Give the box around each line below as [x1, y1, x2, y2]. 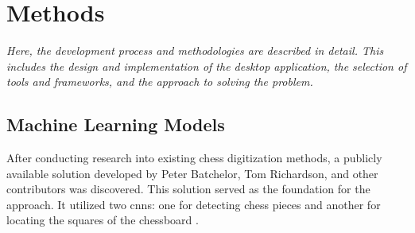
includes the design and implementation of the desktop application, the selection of [6, 57, 407, 74]
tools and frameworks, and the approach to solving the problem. [6, 73, 313, 90]
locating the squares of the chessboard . [6, 212, 199, 228]
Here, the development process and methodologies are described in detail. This [6, 42, 384, 59]
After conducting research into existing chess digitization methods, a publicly [6, 150, 382, 166]
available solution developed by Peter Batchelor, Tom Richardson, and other [6, 165, 378, 181]
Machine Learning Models [6, 112, 225, 137]
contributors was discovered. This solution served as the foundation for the [6, 181, 370, 197]
